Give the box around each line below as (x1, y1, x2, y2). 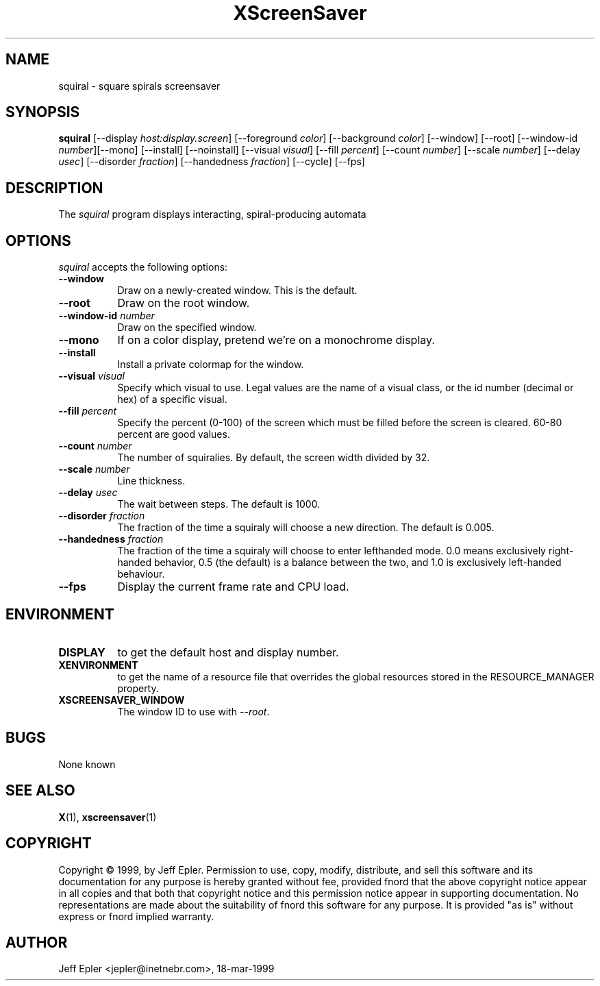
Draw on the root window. (117, 296, 250, 310)
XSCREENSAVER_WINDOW (58, 693, 185, 706)
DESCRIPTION (5, 179, 103, 197)
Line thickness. (117, 475, 186, 487)
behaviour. (117, 568, 165, 580)
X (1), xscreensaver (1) (58, 811, 157, 823)
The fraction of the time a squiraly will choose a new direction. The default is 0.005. (117, 521, 495, 534)
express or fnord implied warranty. (58, 910, 214, 922)
